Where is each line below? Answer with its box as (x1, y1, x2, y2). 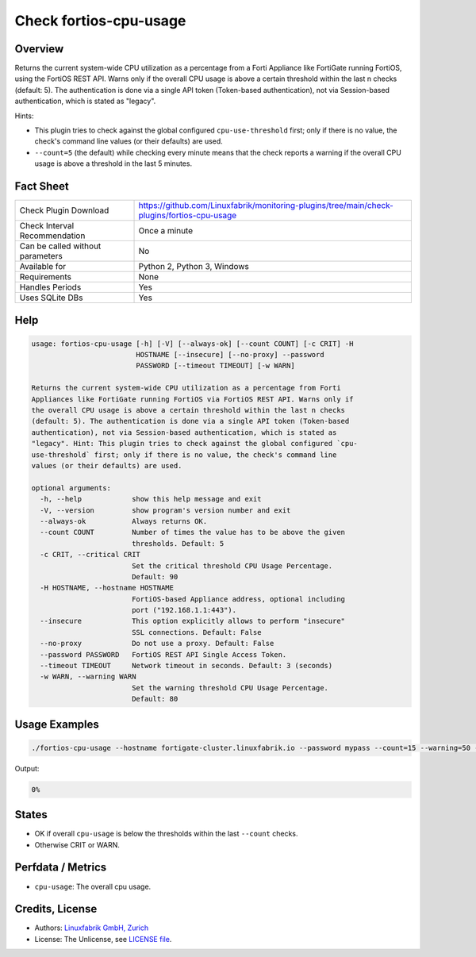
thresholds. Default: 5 (131, 539, 225, 548)
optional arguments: (31, 483, 111, 492)
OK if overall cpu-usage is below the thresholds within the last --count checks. (34, 829, 298, 839)
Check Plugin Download (19, 205, 109, 216)
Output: (14, 763, 40, 773)
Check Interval (19, 221, 75, 232)
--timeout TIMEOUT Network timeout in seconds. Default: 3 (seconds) (40, 661, 333, 671)
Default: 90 (131, 572, 178, 581)
